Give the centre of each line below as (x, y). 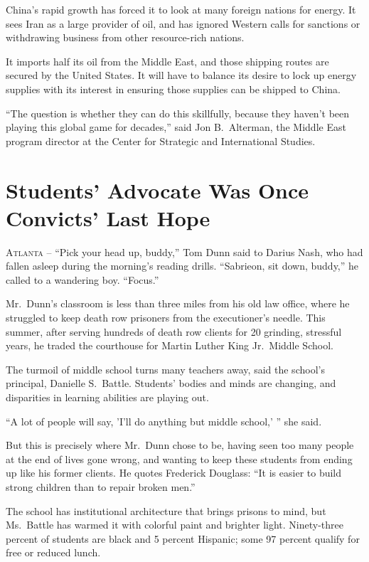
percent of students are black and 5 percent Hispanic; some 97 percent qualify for (183, 538)
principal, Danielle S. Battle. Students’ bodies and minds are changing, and (171, 383)
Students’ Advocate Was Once (157, 190)
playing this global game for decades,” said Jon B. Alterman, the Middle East (176, 127)
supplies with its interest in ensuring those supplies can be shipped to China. (173, 89)
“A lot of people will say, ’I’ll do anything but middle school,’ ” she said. (164, 421)
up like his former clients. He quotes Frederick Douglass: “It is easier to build (174, 473)
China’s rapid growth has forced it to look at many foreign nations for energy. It (181, 9)
